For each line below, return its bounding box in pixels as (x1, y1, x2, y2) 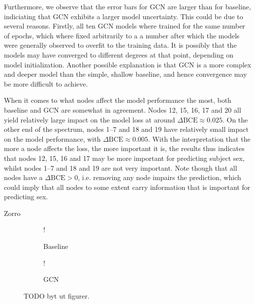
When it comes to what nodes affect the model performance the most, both (4, 95, 231, 105)
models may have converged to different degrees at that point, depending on (4, 49, 234, 60)
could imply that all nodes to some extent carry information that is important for (4, 182, 251, 192)
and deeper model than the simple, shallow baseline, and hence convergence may (4, 69, 247, 79)
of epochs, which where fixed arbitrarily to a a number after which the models (4, 30, 240, 40)
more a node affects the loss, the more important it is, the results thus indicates (4, 143, 245, 153)
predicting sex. (4, 191, 48, 202)
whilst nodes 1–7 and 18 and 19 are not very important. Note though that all (4, 162, 237, 173)
